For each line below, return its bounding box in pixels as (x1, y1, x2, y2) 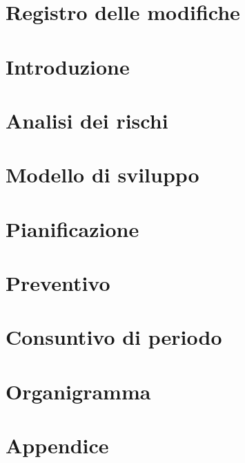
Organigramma (6, 377, 151, 405)
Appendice (6, 431, 109, 460)
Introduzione (6, 52, 130, 80)
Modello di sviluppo (6, 160, 199, 189)
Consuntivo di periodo (6, 323, 222, 351)
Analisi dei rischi (6, 106, 168, 134)
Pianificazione (6, 214, 139, 243)
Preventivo (6, 269, 110, 297)
